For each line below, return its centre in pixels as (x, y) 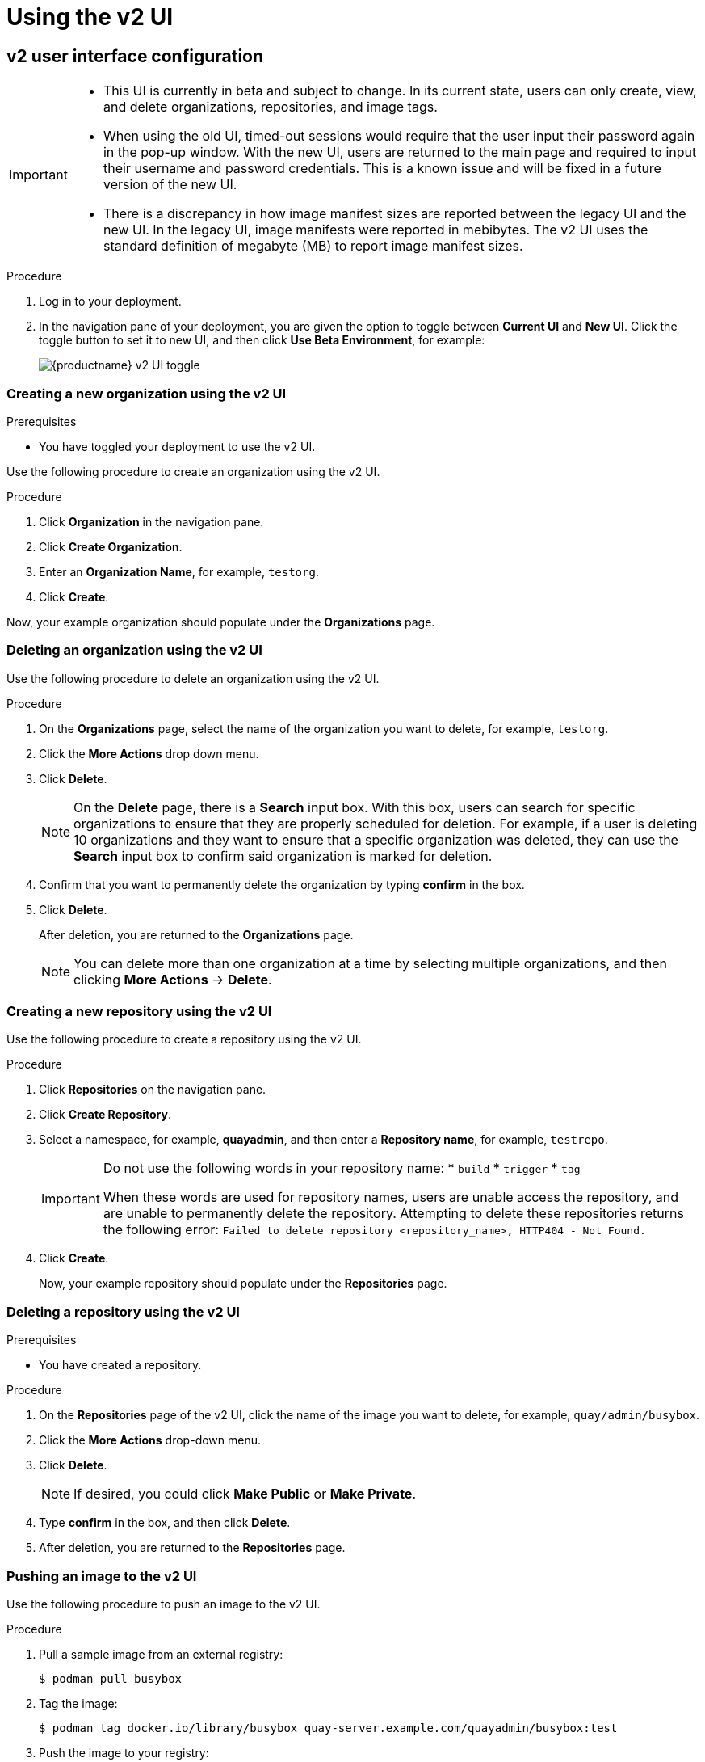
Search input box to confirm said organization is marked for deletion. (283, 856)
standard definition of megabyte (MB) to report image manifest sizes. (313, 246)
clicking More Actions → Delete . (173, 979)
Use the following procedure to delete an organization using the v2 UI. (193, 678)
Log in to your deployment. (110, 301)
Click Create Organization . (111, 546)
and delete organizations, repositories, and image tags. (270, 107)
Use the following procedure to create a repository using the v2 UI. (184, 1039)
